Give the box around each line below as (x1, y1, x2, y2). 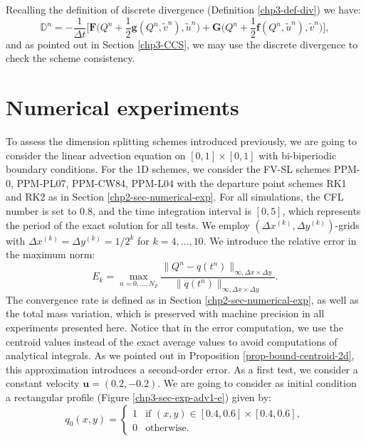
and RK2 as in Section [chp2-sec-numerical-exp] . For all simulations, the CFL (6, 189, 344, 204)
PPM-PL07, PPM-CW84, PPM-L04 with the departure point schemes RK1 (16, 175, 347, 190)
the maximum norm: (6, 247, 95, 262)
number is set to (6, 203, 77, 218)
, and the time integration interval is (92, 203, 251, 218)
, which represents (282, 203, 361, 218)
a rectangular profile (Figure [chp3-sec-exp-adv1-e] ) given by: (6, 390, 271, 404)
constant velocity (6, 376, 80, 390)
